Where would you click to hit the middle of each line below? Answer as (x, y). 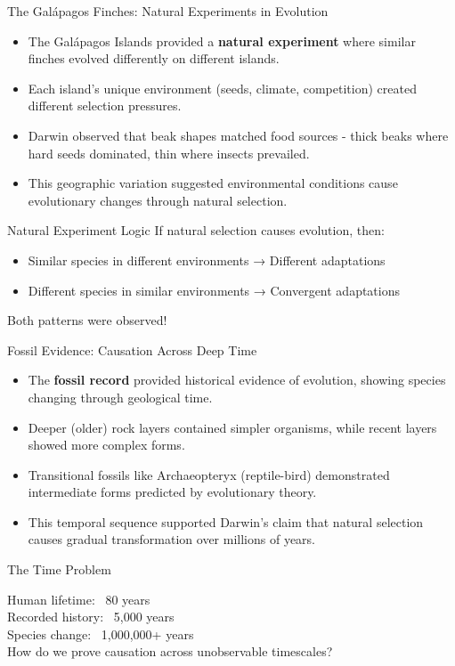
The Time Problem (59, 569)
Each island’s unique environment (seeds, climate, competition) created (222, 88)
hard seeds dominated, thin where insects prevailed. (169, 153)
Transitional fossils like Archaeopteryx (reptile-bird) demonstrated (209, 474)
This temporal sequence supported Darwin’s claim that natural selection (226, 521)
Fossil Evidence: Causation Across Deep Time (132, 349)
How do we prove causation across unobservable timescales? (170, 651)
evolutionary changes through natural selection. (158, 200)
